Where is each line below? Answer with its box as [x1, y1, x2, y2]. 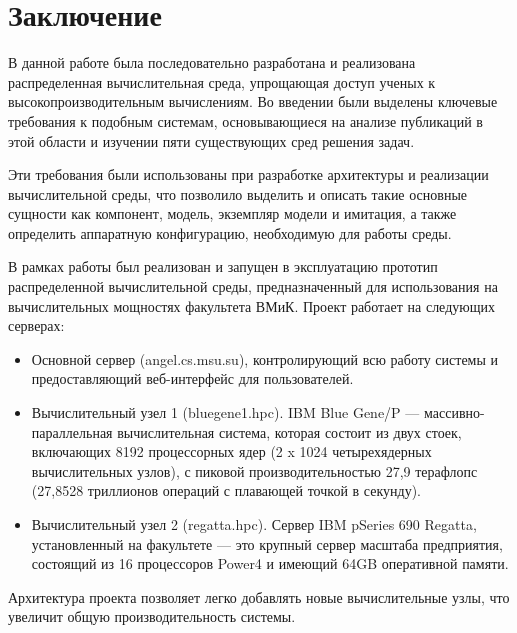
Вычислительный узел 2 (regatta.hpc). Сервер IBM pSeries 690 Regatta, [31, 514, 477, 534]
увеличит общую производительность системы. [8, 606, 296, 627]
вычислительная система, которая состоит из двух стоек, [117, 421, 462, 442]
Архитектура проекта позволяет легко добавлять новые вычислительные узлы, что [8, 586, 510, 607]
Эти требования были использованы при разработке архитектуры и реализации [8, 164, 489, 185]
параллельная [31, 421, 113, 442]
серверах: [8, 315, 65, 336]
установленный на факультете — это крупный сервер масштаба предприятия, [31, 533, 503, 554]
